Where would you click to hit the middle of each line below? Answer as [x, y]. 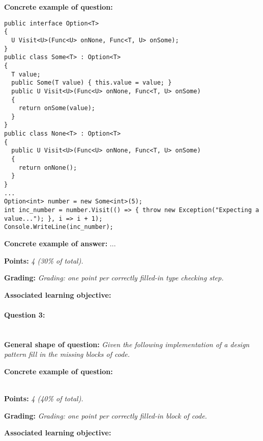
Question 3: [25, 314]
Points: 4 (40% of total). [44, 398]
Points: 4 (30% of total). [44, 260]
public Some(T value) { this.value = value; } [92, 83]
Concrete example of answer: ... [60, 243]
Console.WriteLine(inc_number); [59, 227]
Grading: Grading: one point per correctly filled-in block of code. [106, 415]
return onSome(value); [57, 108]
